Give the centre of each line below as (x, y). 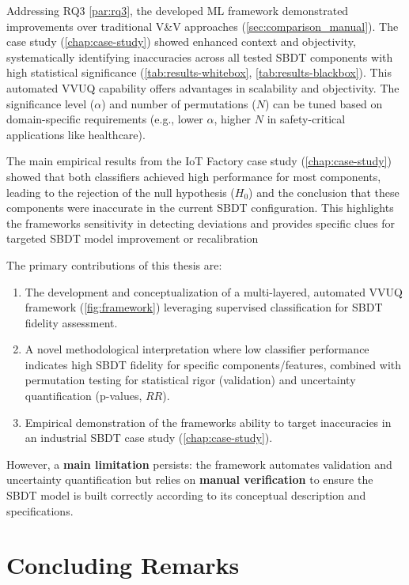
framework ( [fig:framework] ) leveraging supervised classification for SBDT (204, 307)
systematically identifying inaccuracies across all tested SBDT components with (200, 57)
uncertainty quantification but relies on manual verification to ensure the (190, 479)
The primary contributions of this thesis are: (114, 264)
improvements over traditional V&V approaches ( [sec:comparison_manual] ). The (203, 26)
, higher (233, 119)
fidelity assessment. (71, 322)
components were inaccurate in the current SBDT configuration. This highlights (200, 208)
